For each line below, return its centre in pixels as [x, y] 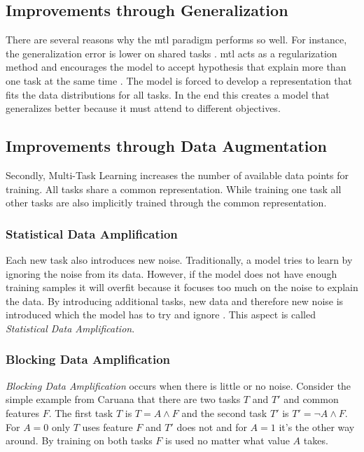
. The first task [81, 412]
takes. [316, 440]
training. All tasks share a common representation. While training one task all [174, 189]
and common [311, 399]
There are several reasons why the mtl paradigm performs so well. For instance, [176, 40]
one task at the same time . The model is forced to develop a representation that [179, 80]
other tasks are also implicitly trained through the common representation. [166, 203]
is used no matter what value [227, 440]
